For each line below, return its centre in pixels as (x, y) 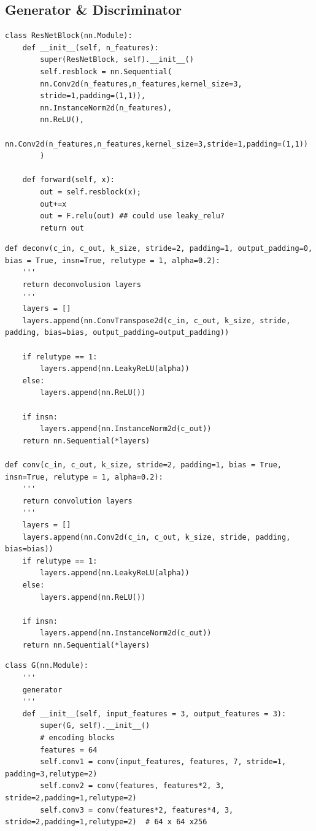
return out (62, 228)
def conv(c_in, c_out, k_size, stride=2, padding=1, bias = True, (144, 465)
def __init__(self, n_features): (91, 48)
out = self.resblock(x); (91, 192)
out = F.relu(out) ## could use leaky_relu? (132, 216)
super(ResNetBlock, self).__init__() (117, 60)
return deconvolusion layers (82, 285)
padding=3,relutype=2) (51, 774)
